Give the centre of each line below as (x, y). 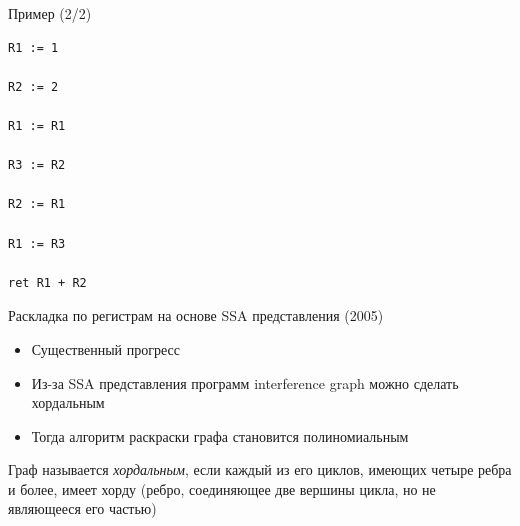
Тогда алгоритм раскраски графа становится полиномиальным (220, 435)
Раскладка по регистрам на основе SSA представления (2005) (196, 315)
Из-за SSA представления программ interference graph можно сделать (245, 382)
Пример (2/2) (50, 13)
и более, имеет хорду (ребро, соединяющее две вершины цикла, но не (222, 488)
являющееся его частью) (82, 508)
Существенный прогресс (105, 348)
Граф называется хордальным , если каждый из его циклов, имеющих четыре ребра (260, 469)
